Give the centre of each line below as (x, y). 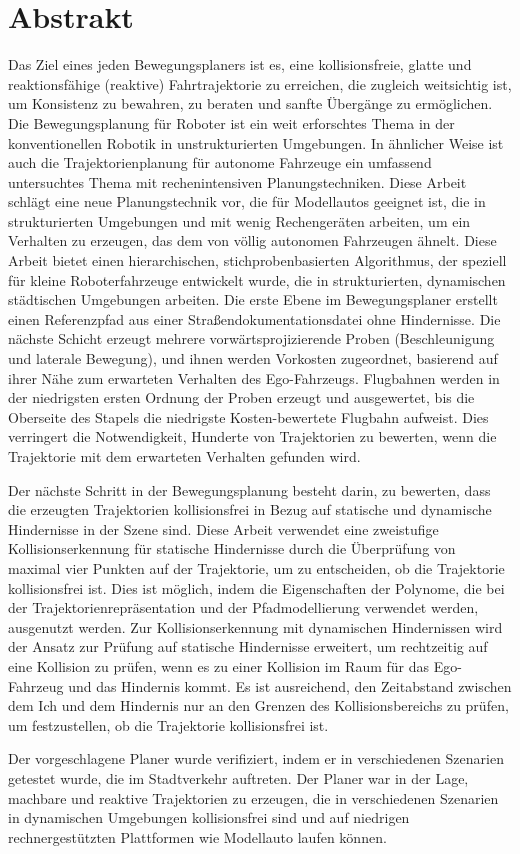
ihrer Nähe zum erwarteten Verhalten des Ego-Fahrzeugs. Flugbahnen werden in (254, 377)
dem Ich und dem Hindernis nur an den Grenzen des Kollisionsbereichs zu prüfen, (258, 705)
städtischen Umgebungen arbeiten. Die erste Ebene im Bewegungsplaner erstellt (253, 299)
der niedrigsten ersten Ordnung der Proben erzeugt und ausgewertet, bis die (241, 397)
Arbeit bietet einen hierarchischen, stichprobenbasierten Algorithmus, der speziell (257, 260)
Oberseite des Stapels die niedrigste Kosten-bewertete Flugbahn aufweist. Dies (248, 416)
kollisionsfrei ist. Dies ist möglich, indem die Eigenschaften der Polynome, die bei (256, 587)
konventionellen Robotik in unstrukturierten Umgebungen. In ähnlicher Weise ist (256, 142)
